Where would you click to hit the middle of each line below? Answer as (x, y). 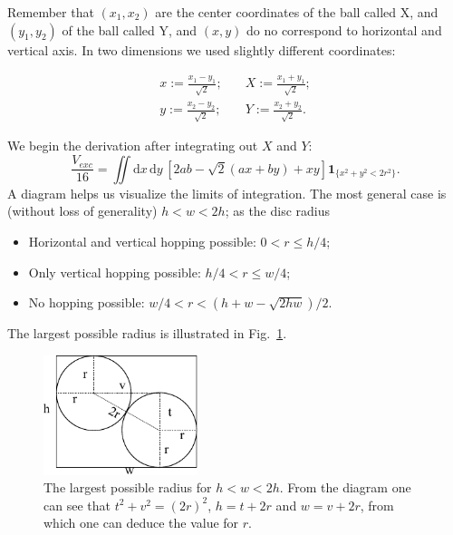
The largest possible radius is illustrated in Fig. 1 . (147, 333)
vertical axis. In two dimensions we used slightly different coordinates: (202, 49)
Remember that (51, 12)
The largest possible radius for (128, 487)
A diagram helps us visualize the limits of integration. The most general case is (227, 193)
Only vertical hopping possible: (115, 272)
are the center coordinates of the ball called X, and (297, 12)
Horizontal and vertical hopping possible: (142, 241)
